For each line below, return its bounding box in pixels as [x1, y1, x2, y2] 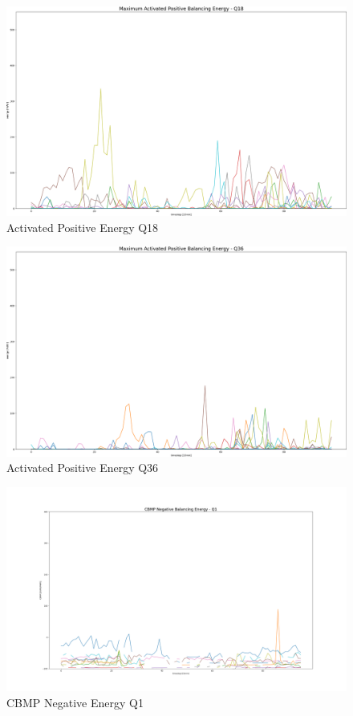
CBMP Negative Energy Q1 [6, 694, 144, 710]
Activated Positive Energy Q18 [6, 218, 159, 235]
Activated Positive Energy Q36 [6, 459, 159, 476]
